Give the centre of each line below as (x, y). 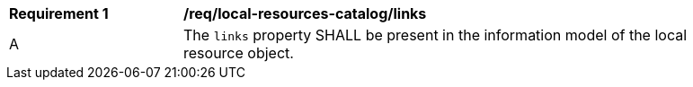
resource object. (239, 53)
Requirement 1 (59, 13)
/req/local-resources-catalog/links (305, 13)
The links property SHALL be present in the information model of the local (435, 35)
